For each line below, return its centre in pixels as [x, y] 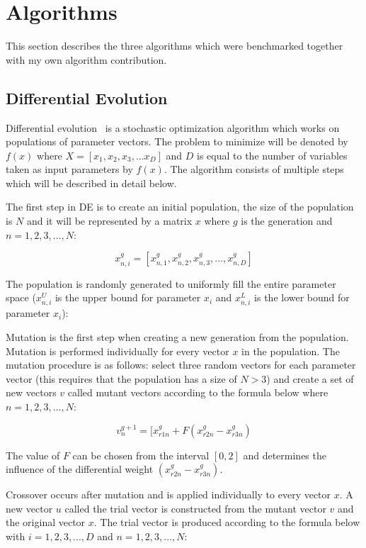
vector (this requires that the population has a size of [121, 378]
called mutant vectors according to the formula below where [198, 392]
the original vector [46, 522]
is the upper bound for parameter [128, 297]
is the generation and [287, 221]
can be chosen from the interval [141, 455]
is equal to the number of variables [272, 155]
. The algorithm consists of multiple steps [254, 169]
